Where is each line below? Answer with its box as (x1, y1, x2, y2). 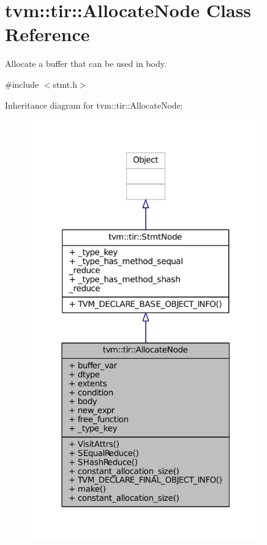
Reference (5, 21, 90, 47)
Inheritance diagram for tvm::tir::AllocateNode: (5, 98, 183, 111)
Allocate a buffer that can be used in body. (5, 57, 167, 70)
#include (5, 77, 39, 90)
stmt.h (53, 77, 77, 90)
